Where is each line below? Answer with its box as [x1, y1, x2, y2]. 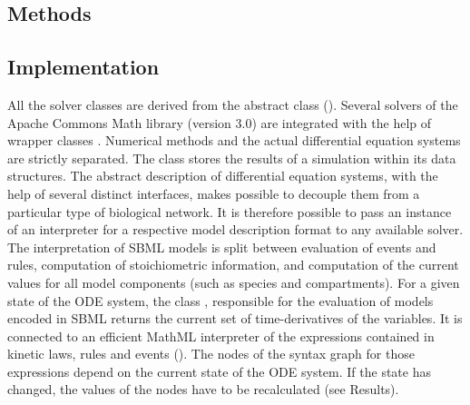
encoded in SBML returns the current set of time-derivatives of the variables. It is [7, 309, 463, 328]
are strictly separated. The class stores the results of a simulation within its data [7, 148, 456, 167]
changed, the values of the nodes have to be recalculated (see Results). [7, 380, 399, 399]
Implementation [7, 53, 160, 81]
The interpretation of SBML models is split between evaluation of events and [7, 237, 436, 256]
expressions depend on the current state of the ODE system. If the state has [7, 361, 431, 380]
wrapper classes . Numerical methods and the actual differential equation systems [7, 131, 461, 150]
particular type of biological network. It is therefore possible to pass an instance [7, 202, 452, 221]
